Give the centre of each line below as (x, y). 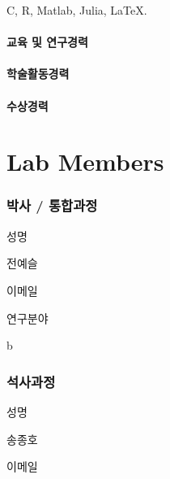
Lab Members (85, 161)
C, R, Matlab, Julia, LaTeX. (77, 10)
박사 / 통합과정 (52, 205)
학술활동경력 (38, 74)
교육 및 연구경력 (47, 42)
